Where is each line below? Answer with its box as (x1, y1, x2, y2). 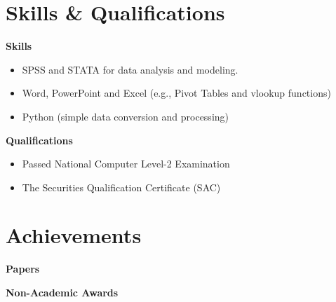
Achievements (6, 221, 142, 249)
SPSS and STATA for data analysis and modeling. (22, 62, 238, 76)
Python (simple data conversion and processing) (22, 109, 229, 123)
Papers (6, 261, 40, 276)
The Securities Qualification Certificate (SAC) (22, 179, 221, 194)
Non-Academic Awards (6, 285, 119, 299)
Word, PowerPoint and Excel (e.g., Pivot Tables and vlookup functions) (22, 85, 331, 100)
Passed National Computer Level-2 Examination (22, 156, 230, 171)
